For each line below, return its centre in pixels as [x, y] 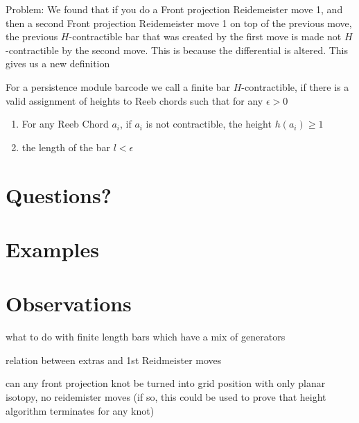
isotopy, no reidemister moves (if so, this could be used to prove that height [166, 397]
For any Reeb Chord [65, 124]
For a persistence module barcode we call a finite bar [118, 86]
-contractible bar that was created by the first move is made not [205, 36]
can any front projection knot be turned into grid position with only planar [166, 383]
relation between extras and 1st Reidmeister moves [114, 360]
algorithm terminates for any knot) [80, 410]
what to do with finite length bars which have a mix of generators [146, 337]
